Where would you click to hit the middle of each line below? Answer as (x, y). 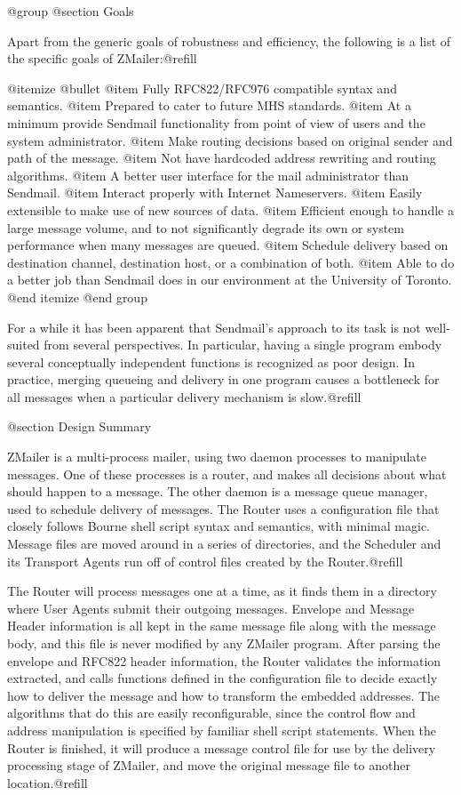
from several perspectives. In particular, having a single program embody (243, 345)
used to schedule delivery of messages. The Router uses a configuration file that (223, 508)
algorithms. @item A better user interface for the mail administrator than (208, 175)
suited (24, 345)
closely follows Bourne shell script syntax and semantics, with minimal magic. (219, 526)
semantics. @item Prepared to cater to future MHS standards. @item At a (209, 105)
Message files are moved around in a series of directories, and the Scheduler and (224, 544)
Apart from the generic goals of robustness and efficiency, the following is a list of (229, 40)
